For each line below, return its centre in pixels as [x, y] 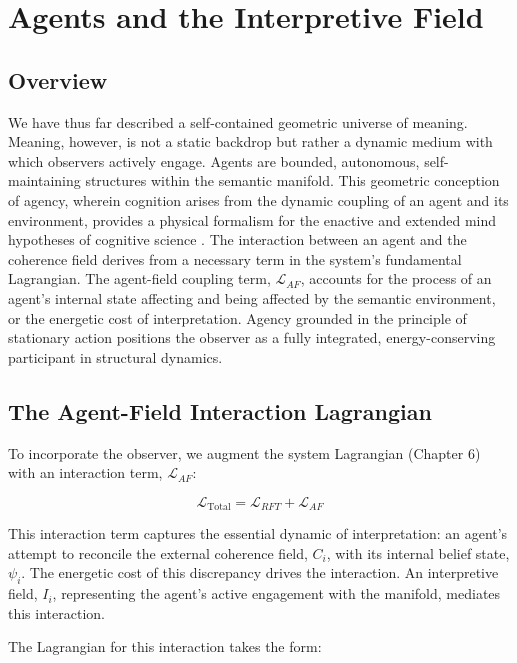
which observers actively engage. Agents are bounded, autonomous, [214, 160]
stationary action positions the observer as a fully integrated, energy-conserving [252, 337]
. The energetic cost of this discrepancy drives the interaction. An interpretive [260, 572]
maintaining [44, 180]
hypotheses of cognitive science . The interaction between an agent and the [237, 239]
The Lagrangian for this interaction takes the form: [165, 646]
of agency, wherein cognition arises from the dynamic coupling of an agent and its [258, 199]
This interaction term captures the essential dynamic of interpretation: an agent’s [258, 533]
